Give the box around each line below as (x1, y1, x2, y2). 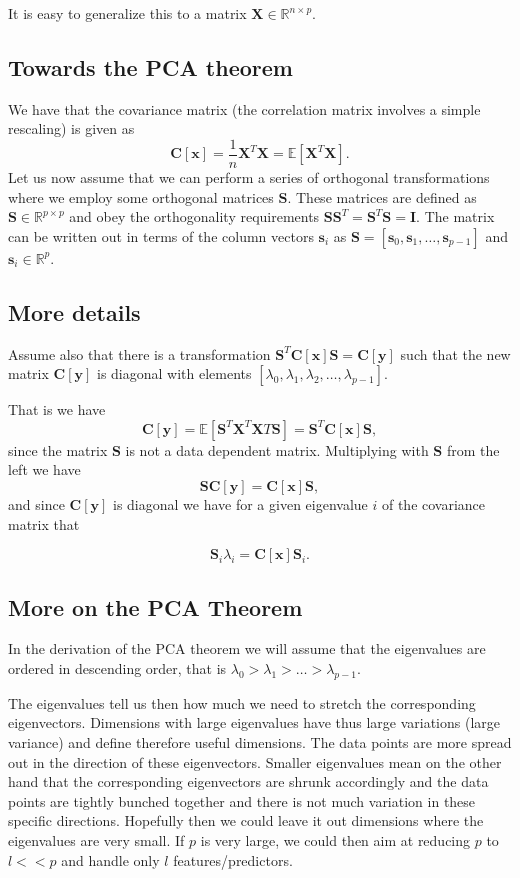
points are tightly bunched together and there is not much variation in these (8, 790, 476, 811)
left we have (8, 459, 81, 480)
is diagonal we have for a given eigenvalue (112, 494, 368, 514)
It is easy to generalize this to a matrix (8, 3, 247, 23)
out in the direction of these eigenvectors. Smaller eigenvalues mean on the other (8, 751, 502, 772)
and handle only (61, 849, 160, 870)
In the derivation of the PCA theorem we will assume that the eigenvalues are (8, 638, 486, 659)
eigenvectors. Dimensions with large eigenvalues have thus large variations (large (8, 712, 500, 733)
